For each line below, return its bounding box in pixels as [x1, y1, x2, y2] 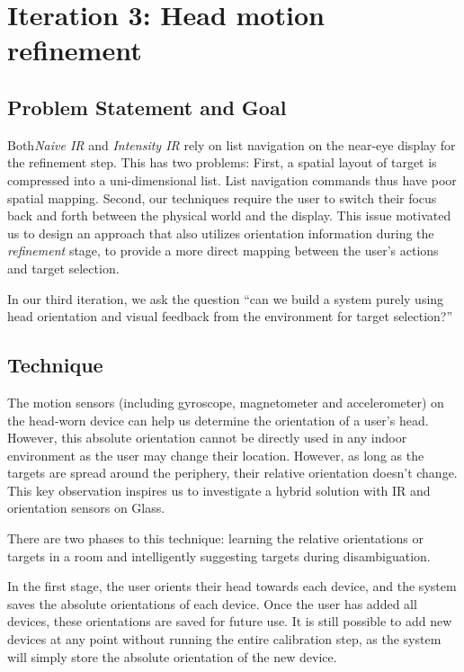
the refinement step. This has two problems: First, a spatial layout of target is [7, 153, 437, 172]
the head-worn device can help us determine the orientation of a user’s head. [7, 410, 429, 429]
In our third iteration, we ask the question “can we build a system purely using [7, 289, 444, 308]
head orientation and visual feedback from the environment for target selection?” [7, 307, 453, 326]
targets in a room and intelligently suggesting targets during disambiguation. [7, 546, 431, 565]
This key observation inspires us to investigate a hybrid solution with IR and [7, 480, 431, 499]
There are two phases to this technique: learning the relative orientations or [7, 529, 424, 548]
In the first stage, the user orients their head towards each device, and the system [7, 577, 457, 596]
